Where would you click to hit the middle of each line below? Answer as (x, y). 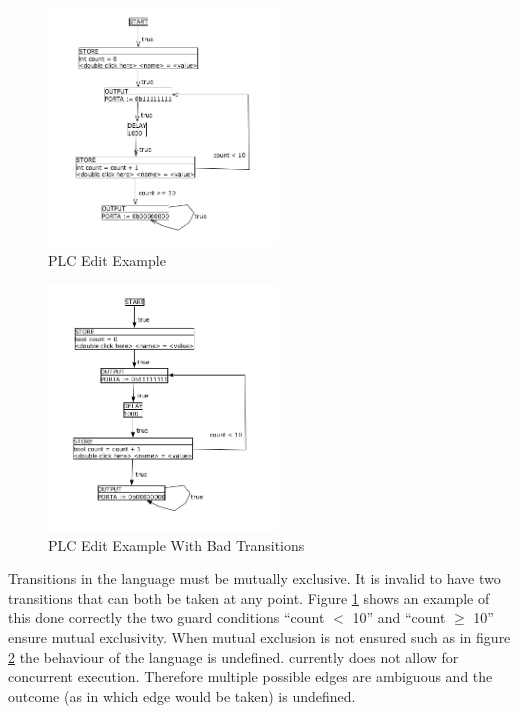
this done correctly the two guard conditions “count (166, 617)
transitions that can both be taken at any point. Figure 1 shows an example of (249, 597)
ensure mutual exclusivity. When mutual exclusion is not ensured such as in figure (259, 636)
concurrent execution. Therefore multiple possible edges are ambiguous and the (250, 676)
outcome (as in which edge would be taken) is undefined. (182, 695)
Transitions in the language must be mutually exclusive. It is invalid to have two (254, 578)
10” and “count (399, 617)
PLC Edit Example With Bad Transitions (176, 544)
